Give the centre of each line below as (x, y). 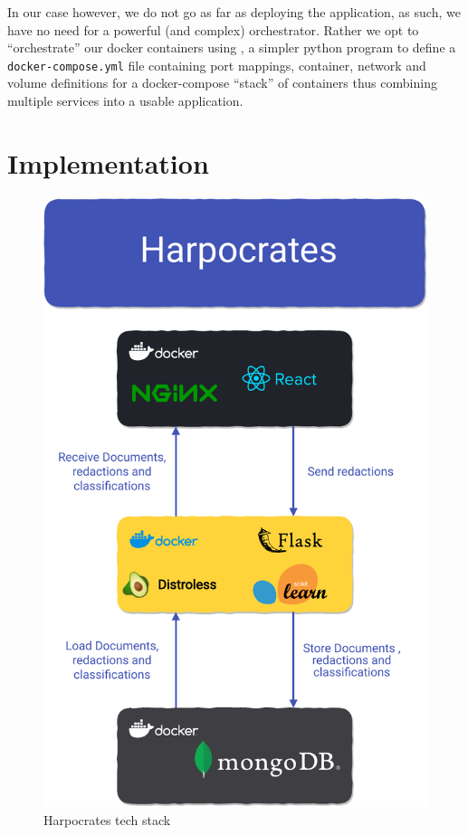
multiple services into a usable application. (125, 101)
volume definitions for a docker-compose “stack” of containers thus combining (222, 83)
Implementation (108, 162)
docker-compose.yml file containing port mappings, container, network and (217, 65)
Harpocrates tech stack (107, 819)
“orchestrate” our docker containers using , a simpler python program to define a (232, 47)
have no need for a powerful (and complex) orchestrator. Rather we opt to (213, 29)
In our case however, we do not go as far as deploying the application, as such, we (234, 12)
